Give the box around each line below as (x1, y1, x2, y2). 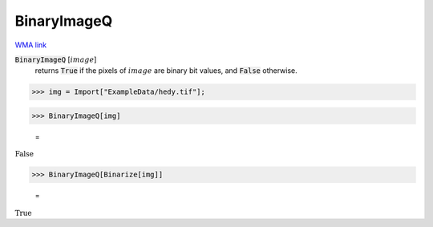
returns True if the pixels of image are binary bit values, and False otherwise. (34, 66, 297, 75)
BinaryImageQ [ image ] (14, 55, 97, 64)
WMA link (14, 40, 47, 50)
